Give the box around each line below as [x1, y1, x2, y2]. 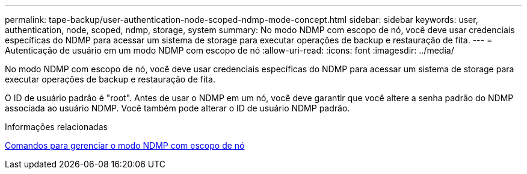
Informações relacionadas [5, 122, 108, 132]
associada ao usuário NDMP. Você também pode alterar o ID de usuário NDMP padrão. [5, 103, 350, 113]
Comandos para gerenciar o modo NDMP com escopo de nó [5, 140, 245, 151]
